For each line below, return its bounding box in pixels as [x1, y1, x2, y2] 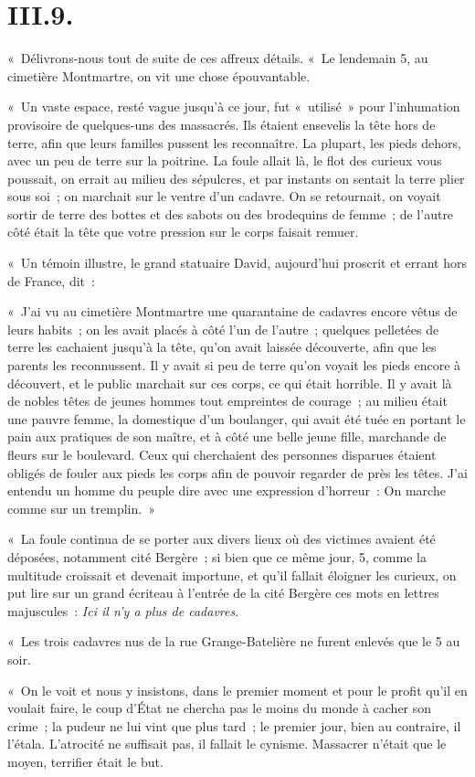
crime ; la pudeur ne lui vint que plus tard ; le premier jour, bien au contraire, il [7, 716, 461, 735]
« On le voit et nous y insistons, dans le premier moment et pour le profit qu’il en [7, 680, 468, 699]
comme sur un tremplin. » [7, 498, 155, 517]
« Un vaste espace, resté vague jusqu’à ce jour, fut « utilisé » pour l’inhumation [7, 97, 460, 116]
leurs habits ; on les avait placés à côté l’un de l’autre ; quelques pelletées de [7, 319, 439, 338]
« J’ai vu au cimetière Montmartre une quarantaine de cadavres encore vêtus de [7, 302, 458, 321]
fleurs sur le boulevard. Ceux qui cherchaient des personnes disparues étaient [7, 445, 437, 463]
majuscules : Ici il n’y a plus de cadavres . [7, 601, 239, 620]
